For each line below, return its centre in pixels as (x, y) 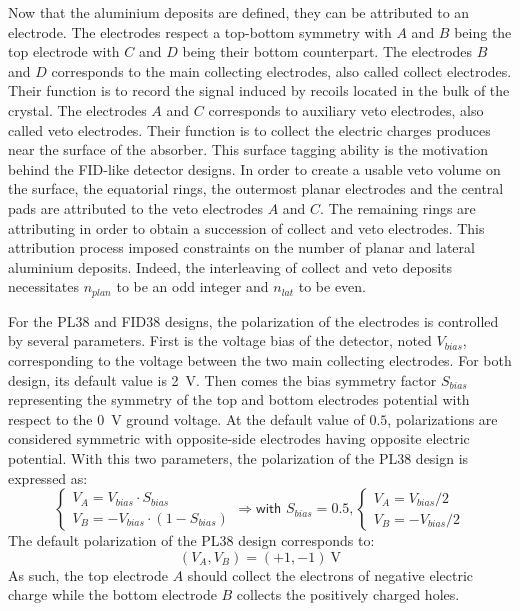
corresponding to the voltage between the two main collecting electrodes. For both (260, 359)
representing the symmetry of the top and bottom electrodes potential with (239, 399)
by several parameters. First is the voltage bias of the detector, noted (220, 340)
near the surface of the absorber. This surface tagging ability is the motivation (248, 149)
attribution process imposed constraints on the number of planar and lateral (241, 247)
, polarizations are (442, 418)
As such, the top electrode (88, 574)
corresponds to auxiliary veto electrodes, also (346, 109)
